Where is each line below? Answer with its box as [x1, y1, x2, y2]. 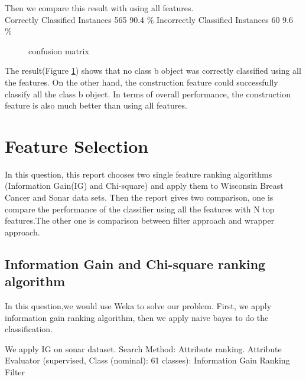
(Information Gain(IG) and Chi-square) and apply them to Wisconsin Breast [5, 179, 284, 192]
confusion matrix [28, 44, 89, 57]
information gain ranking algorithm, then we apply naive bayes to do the [5, 311, 269, 323]
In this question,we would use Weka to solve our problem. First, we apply [5, 300, 272, 312]
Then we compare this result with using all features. [5, 2, 194, 14]
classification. [5, 323, 53, 335]
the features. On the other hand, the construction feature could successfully [5, 76, 278, 88]
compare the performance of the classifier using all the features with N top [5, 202, 275, 215]
